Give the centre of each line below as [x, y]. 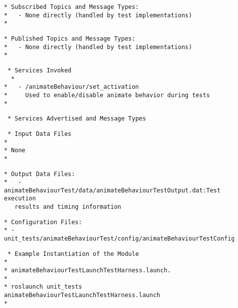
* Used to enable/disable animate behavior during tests [107, 95]
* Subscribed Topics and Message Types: [72, 7]
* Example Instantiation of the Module [73, 254]
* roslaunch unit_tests [43, 287]
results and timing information [68, 207]
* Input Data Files [40, 134]
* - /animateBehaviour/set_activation [72, 87]
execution [20, 199]
